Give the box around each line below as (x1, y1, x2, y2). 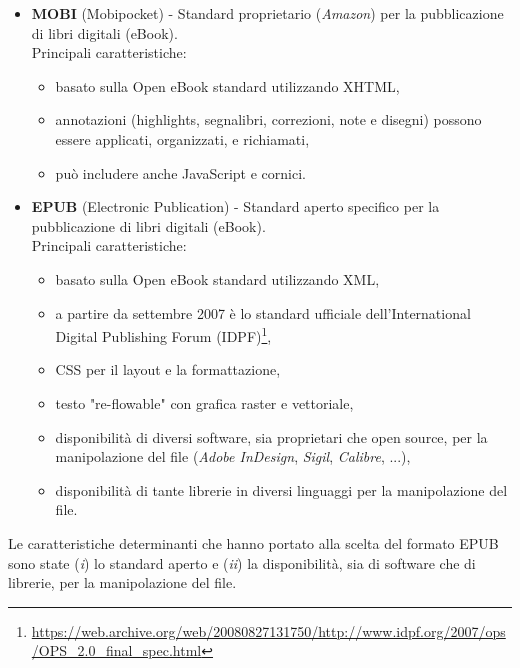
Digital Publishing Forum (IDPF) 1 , (55, 323, 272, 346)
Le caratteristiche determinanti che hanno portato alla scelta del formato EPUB (8, 532, 499, 553)
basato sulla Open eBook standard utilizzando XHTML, (55, 75, 400, 96)
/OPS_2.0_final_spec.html (31, 640, 202, 661)
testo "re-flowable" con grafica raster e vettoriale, (55, 392, 354, 413)
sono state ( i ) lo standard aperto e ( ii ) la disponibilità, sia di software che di (8, 552, 476, 573)
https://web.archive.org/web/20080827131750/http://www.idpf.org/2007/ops (31, 620, 506, 641)
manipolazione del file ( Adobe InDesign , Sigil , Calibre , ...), (55, 446, 411, 467)
